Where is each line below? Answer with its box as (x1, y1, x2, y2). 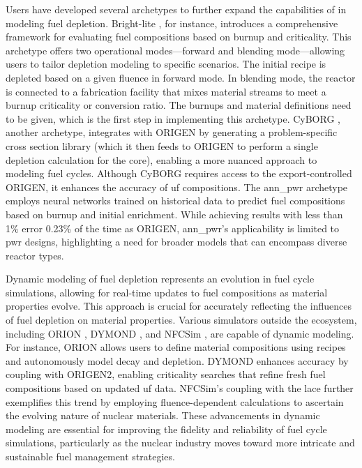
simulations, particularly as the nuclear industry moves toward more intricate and (6, 435, 355, 450)
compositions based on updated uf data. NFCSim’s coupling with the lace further (6, 381, 354, 395)
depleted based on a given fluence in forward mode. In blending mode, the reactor (6, 70, 356, 84)
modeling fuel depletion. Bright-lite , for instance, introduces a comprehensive (6, 15, 338, 30)
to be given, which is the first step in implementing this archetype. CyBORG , (6, 111, 340, 126)
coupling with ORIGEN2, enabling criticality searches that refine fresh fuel (6, 367, 326, 382)
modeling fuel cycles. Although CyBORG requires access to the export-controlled (6, 166, 352, 181)
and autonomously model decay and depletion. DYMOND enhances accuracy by (6, 353, 349, 368)
